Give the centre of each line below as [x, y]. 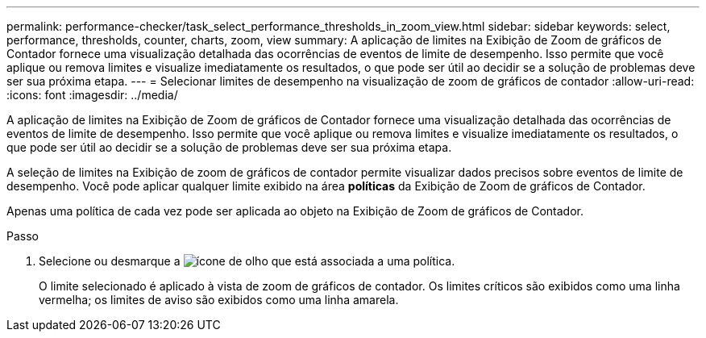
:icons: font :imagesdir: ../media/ [92, 95]
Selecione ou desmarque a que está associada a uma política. [247, 261]
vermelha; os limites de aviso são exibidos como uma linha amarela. [219, 300]
